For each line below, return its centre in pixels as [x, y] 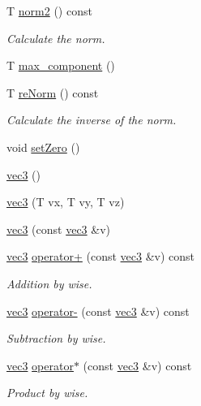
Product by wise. [47, 393]
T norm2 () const [49, 11]
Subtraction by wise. [56, 338]
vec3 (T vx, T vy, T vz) [66, 202]
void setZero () [43, 147]
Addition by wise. [49, 283]
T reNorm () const [53, 92]
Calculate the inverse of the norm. [92, 120]
